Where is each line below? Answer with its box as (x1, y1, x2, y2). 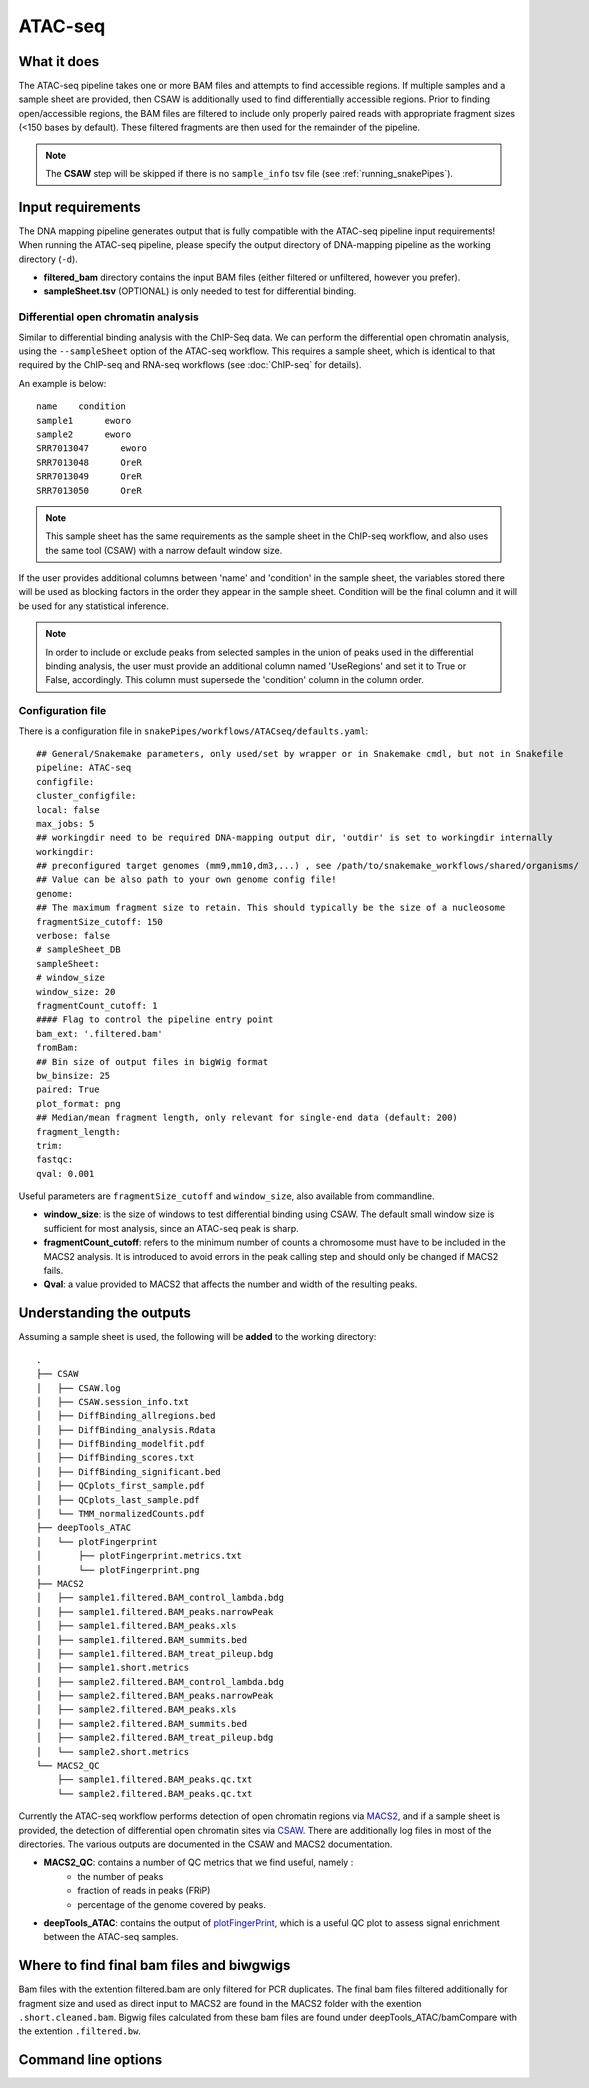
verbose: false (36, 930, 111, 942)
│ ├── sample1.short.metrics (36, 1662, 190, 1674)
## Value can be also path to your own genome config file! (36, 874, 337, 885)
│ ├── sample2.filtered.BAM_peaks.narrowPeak (36, 1690, 274, 1702)
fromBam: (36, 1042, 79, 1054)
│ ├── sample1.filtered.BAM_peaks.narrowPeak (36, 1606, 274, 1617)
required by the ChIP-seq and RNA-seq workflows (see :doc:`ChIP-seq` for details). (18, 359, 362, 371)
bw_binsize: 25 (36, 1070, 111, 1081)
